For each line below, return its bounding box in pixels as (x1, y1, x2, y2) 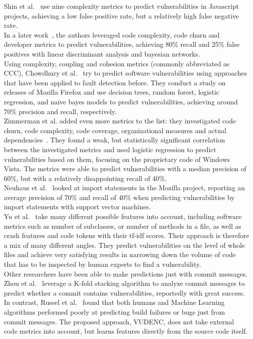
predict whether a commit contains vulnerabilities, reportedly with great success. (4, 287, 245, 298)
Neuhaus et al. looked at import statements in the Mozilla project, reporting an (4, 182, 245, 193)
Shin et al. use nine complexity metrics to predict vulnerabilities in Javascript (4, 1, 239, 11)
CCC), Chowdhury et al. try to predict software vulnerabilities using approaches (4, 68, 247, 78)
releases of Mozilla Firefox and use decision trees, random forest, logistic (4, 87, 219, 97)
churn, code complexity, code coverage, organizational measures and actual (4, 125, 227, 135)
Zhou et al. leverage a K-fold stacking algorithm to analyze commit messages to (4, 278, 245, 288)
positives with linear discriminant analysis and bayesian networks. (4, 48, 200, 59)
